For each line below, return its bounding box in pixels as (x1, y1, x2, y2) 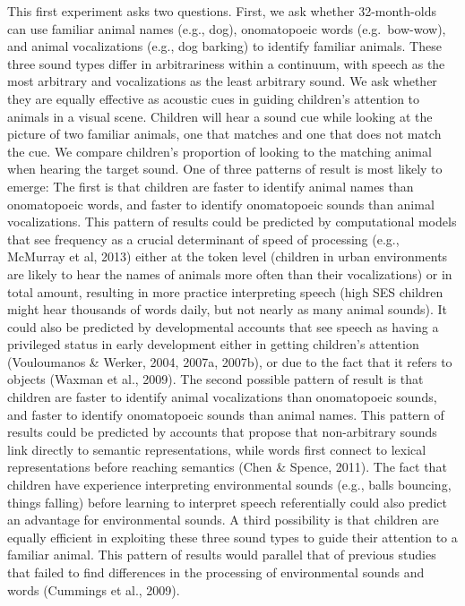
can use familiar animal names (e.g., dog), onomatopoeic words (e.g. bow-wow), (7, 19, 446, 38)
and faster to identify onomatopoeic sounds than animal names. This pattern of (7, 405, 444, 423)
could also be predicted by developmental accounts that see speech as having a (7, 317, 439, 336)
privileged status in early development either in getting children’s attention (7, 335, 419, 354)
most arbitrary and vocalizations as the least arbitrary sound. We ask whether (7, 72, 437, 90)
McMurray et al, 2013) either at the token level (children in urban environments (7, 247, 448, 266)
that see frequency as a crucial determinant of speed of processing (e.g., (7, 229, 400, 248)
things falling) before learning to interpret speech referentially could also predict (7, 492, 447, 511)
